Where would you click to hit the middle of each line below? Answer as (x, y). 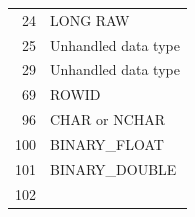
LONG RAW (90, 19)
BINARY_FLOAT (107, 143)
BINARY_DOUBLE (113, 168)
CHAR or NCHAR (108, 119)
